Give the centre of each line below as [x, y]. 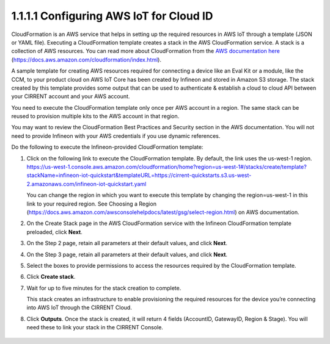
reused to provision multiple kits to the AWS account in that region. [95, 116]
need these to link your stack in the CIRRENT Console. [95, 328]
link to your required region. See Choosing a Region [92, 204]
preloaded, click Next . [54, 232]
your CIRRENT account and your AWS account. [71, 96]
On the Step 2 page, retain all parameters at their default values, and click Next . [127, 243]
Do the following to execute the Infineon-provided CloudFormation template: [107, 147]
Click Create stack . [51, 277]
